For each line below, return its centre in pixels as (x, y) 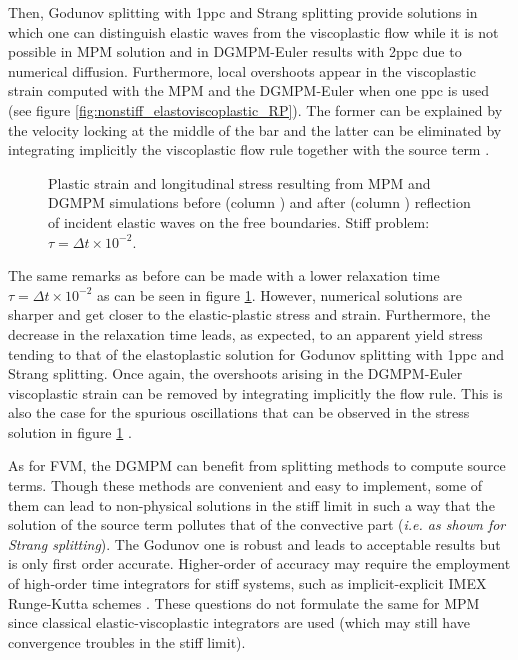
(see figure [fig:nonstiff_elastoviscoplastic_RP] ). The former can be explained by (255, 109)
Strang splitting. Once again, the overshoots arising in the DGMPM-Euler (235, 373)
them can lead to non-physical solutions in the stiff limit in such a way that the (251, 504)
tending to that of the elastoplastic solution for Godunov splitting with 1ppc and (256, 353)
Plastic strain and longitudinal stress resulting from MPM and (239, 182)
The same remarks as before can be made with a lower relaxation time (224, 275)
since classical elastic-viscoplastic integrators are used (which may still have (239, 622)
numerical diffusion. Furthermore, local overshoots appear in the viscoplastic (242, 70)
